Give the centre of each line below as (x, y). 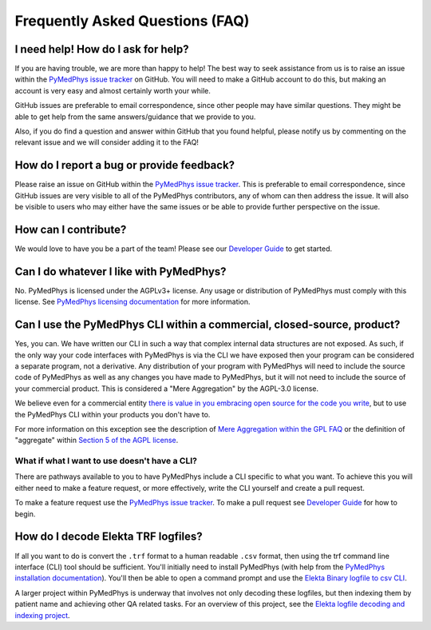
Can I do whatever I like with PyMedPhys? (121, 271)
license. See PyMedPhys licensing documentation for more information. (132, 302)
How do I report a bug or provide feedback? (125, 165)
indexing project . (43, 615)
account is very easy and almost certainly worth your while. (113, 90)
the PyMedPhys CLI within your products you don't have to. (113, 414)
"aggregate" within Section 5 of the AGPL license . (97, 441)
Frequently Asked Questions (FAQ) (132, 21)
